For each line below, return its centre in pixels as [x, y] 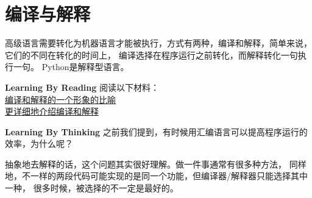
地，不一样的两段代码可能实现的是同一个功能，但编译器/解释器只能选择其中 [156, 176]
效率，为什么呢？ [39, 143]
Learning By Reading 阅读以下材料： [82, 87]
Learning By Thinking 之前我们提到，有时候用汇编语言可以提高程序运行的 [156, 131]
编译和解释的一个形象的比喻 [60, 99]
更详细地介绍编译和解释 [52, 111]
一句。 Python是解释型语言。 [71, 67]
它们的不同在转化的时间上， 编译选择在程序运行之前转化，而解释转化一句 [151, 55]
